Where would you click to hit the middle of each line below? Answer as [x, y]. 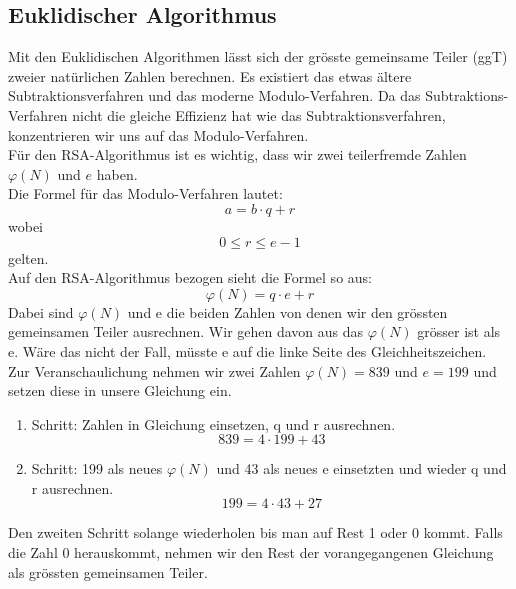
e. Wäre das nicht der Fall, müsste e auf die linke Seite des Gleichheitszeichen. [247, 350]
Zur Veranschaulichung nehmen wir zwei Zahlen [154, 370]
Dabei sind [41, 311]
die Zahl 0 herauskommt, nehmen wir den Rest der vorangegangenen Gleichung [251, 552]
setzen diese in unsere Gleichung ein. [120, 390]
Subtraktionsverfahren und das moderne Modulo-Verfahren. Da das [214, 95]
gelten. [28, 257]
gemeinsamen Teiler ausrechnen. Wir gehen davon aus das [186, 331]
